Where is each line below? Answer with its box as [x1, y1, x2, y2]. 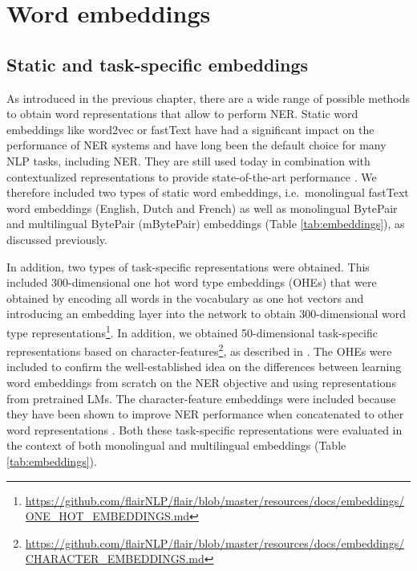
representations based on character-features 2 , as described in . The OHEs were [6, 341, 392, 359]
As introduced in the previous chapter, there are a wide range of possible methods [6, 89, 411, 106]
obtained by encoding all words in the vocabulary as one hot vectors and [6, 289, 364, 306]
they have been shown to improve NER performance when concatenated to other [6, 406, 404, 422]
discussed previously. [6, 230, 107, 247]
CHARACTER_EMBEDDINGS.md [25, 550, 204, 567]
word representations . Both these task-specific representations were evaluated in [6, 421, 403, 438]
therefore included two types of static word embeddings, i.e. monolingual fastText [6, 184, 409, 201]
